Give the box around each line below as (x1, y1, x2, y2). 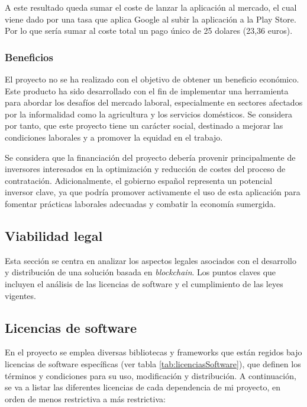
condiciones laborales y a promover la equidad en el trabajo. (5, 131, 223, 143)
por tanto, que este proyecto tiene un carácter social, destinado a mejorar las (5, 119, 283, 132)
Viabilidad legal (5, 226, 103, 244)
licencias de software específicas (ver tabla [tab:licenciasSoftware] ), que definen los (5, 357, 301, 370)
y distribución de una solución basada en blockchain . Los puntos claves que (5, 266, 276, 278)
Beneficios (5, 49, 53, 64)
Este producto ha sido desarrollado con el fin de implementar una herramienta (5, 84, 289, 97)
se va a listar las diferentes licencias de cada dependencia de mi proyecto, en (5, 381, 280, 393)
